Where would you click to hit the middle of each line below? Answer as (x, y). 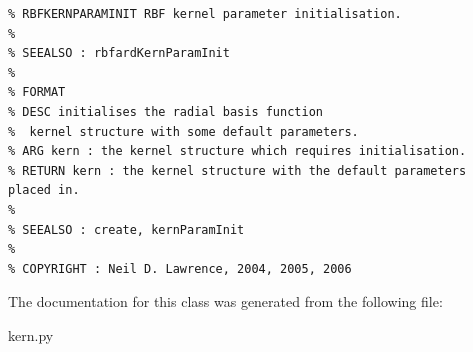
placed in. (44, 190)
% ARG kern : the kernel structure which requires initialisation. (237, 151)
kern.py (31, 334)
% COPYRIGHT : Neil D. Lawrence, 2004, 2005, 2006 (180, 268)
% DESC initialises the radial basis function (165, 111)
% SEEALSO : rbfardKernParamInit (119, 53)
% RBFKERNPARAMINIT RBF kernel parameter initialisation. (205, 14)
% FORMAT (37, 92)
